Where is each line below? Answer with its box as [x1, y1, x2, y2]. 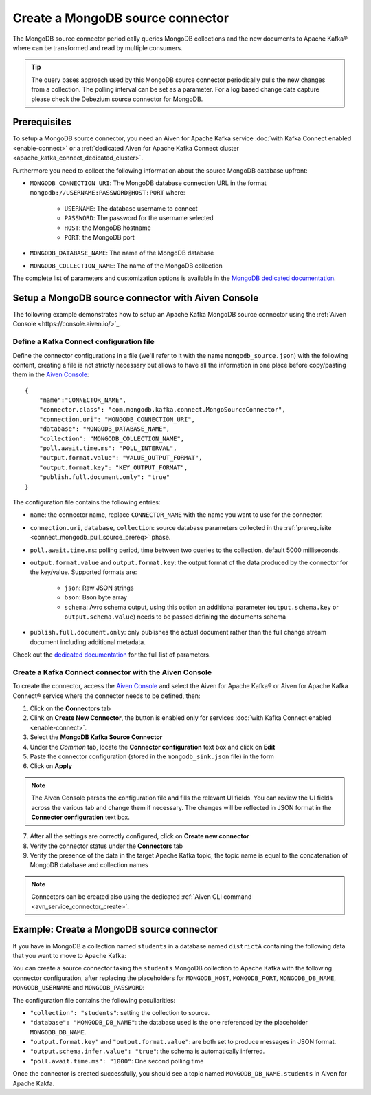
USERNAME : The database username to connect [64, 204, 199, 213]
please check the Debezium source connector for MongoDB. [31, 95, 203, 103]
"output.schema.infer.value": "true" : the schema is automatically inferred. [30, 1047, 265, 1056]
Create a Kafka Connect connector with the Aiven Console [12, 668, 212, 677]
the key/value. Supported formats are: [30, 568, 137, 576]
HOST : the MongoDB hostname [64, 224, 151, 232]
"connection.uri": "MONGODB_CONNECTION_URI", [38, 415, 196, 423]
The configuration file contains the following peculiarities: [12, 996, 176, 1004]
